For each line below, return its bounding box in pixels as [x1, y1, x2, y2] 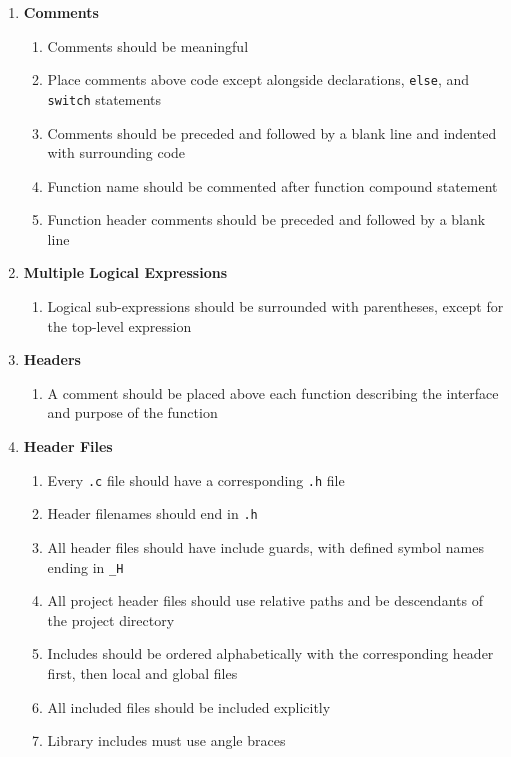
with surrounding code [47, 142, 186, 163]
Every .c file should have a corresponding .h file [47, 469, 345, 490]
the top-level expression [47, 315, 192, 336]
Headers [23, 349, 81, 370]
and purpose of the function [47, 402, 218, 423]
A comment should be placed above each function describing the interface [47, 382, 499, 403]
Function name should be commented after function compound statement [47, 175, 498, 196]
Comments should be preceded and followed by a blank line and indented [47, 122, 497, 143]
